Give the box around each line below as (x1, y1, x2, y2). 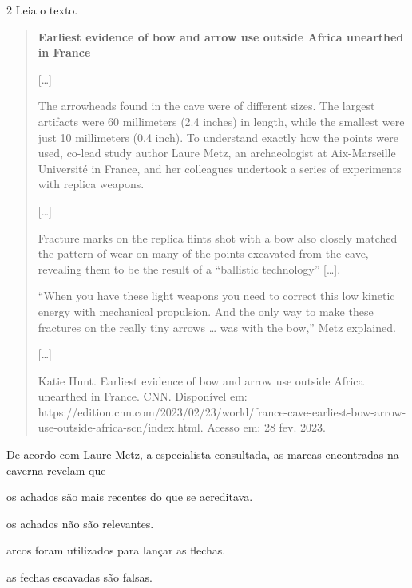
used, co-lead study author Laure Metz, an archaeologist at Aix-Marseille (38, 144, 396, 161)
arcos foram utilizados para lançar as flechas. (6, 542, 226, 558)
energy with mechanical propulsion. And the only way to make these (38, 302, 374, 319)
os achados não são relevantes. (6, 515, 154, 531)
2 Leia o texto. (6, 2, 78, 18)
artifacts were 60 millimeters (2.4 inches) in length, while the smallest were (38, 112, 405, 129)
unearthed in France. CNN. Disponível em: (38, 388, 248, 404)
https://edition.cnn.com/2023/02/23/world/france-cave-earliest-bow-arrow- (38, 403, 406, 420)
